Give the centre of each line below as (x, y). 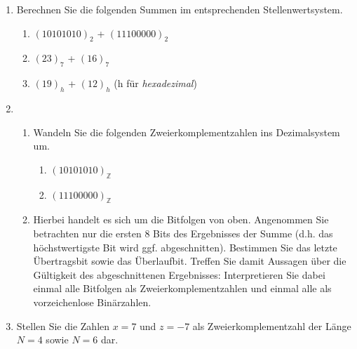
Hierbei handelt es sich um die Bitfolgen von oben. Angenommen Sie (181, 219)
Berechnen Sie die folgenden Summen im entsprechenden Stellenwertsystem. (180, 9)
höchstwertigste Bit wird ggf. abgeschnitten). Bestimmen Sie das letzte (185, 247)
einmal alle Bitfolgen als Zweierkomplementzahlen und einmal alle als (182, 288)
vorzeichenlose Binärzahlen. (92, 302)
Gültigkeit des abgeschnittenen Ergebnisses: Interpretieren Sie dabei (179, 274)
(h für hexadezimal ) (155, 83)
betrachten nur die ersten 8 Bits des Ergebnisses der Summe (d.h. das (183, 233)
